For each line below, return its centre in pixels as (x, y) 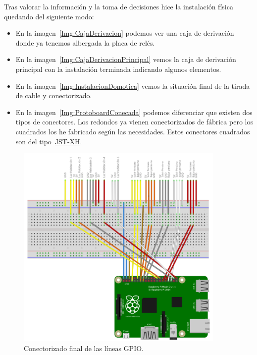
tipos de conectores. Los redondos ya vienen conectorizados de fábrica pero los (134, 122)
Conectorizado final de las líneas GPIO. (84, 348)
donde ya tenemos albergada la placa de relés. (85, 42)
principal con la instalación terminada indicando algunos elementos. (118, 69)
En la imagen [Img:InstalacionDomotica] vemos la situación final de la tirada (133, 86)
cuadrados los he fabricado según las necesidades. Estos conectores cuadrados (133, 131)
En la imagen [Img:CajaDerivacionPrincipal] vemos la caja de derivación (126, 59)
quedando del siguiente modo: (49, 16)
